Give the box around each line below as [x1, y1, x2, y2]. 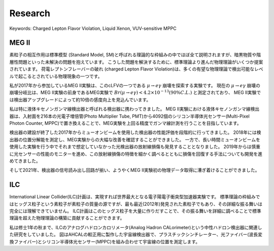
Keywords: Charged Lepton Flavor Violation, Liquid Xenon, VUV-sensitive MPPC [9, 25, 177, 31]
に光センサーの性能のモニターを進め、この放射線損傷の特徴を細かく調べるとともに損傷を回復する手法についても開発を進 [9, 151, 262, 157]
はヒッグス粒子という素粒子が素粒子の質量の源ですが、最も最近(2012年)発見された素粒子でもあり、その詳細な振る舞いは [9, 201, 262, 207]
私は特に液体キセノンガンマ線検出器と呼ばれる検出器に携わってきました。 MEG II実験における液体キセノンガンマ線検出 [9, 106, 260, 112]
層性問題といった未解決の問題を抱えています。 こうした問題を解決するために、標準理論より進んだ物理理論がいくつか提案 [9, 59, 263, 65]
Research [9, 8, 51, 19]
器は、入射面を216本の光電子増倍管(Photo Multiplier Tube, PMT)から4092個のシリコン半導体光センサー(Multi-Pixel [9, 113, 250, 119]
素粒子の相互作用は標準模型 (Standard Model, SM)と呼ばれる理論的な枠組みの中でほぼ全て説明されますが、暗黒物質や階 [9, 52, 261, 58]
